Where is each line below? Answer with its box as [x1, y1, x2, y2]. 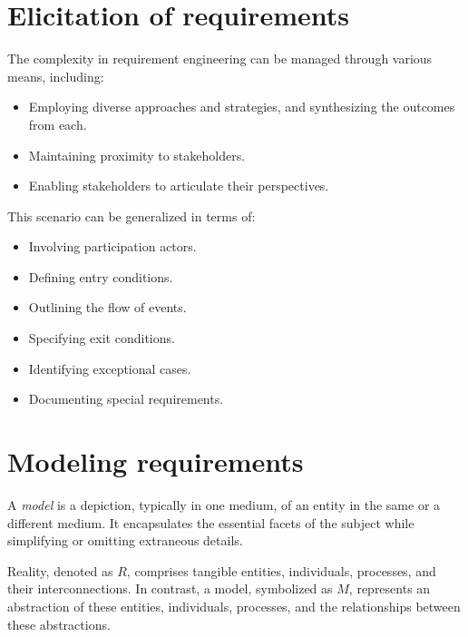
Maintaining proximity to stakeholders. [28, 145, 246, 164]
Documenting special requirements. [28, 389, 224, 408]
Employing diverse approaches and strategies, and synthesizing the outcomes [28, 97, 455, 116]
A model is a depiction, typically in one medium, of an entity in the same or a [7, 495, 441, 514]
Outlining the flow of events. [28, 298, 187, 317]
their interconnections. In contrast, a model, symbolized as [7, 579, 333, 598]
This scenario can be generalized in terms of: [7, 206, 256, 225]
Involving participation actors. [28, 237, 197, 256]
